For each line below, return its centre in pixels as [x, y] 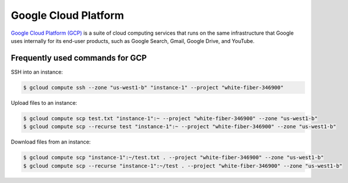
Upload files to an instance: [44, 102]
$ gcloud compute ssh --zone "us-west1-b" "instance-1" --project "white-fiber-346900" [153, 87]
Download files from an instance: [51, 142]
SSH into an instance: [37, 72]
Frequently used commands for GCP [79, 58]
